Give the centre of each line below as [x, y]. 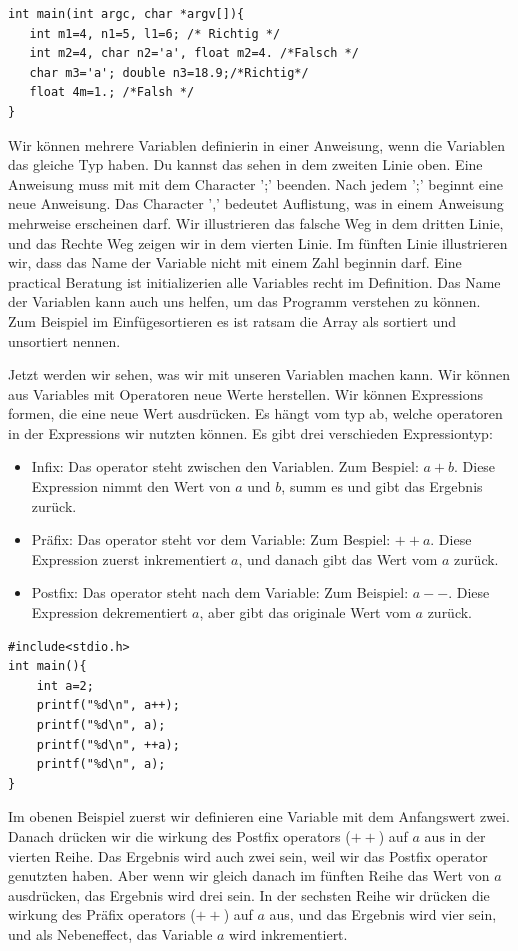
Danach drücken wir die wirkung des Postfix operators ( [179, 835]
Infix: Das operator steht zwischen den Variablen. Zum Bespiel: [225, 466]
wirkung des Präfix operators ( [102, 914]
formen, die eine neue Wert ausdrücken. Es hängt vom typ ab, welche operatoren [255, 413]
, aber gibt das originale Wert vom [305, 612]
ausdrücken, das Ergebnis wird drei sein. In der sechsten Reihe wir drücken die [249, 894]
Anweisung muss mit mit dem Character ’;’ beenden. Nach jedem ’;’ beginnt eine [255, 183]
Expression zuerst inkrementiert [129, 558]
